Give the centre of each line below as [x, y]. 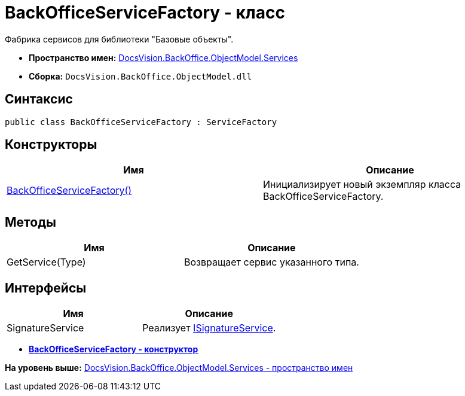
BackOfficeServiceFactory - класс [145, 13]
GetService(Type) [46, 262]
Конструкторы [51, 145]
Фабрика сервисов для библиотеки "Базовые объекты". [119, 39]
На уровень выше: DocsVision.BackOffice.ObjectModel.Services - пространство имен [179, 368]
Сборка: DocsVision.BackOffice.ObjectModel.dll [140, 76]
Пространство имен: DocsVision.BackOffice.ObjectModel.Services [163, 57]
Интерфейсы [46, 288]
